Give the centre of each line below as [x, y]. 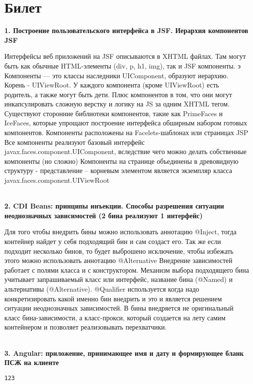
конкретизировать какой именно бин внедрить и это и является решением [113, 298]
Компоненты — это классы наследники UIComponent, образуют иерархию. [117, 75]
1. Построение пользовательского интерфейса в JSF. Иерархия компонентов [126, 30]
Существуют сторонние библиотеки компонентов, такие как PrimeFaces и [114, 113]
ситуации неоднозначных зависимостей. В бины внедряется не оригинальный [119, 308]
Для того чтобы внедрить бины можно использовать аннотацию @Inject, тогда [120, 232]
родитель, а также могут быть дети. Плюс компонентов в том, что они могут [118, 94]
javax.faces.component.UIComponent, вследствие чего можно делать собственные [126, 151]
